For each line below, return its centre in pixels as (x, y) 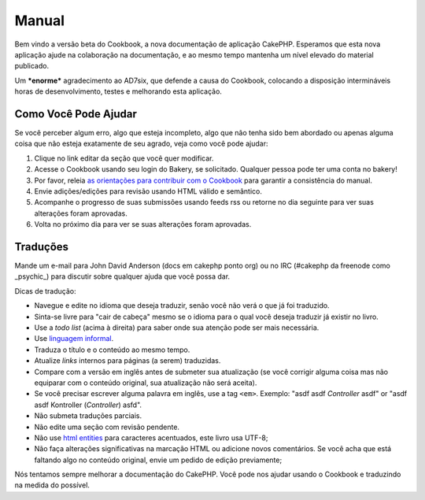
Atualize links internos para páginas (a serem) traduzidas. (128, 361)
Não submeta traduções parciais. (88, 416)
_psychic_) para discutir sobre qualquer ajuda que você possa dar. (122, 276)
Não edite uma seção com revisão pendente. (107, 427)
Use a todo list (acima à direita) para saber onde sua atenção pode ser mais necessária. (177, 328)
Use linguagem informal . (74, 339)
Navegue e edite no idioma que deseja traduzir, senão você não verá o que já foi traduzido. (182, 306)
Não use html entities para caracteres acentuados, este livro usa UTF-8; (151, 438)
